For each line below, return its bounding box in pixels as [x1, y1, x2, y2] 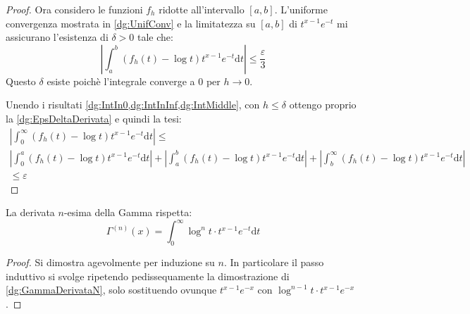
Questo [6, 73, 36, 88]
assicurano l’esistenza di [6, 30, 109, 44]
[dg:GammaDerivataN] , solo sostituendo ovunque [6, 282, 217, 297]
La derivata [6, 205, 55, 220]
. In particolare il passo [223, 255, 324, 270]
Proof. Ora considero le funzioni [6, 2, 143, 16]
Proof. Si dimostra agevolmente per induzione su [6, 255, 215, 270]
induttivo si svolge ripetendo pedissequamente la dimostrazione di [6, 268, 290, 283]
